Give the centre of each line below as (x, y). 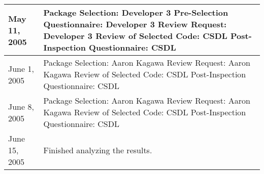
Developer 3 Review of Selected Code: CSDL (135, 36)
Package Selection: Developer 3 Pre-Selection (136, 12)
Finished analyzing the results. (98, 150)
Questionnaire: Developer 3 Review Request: (135, 24)
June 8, (21, 106)
